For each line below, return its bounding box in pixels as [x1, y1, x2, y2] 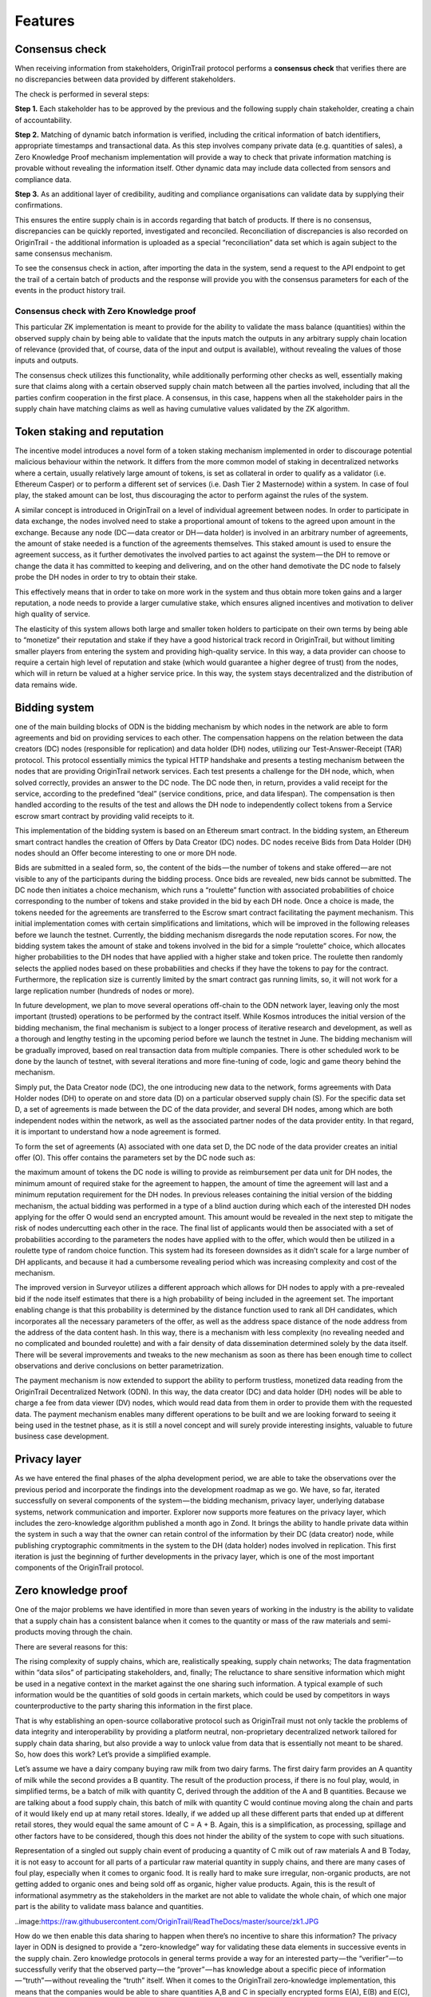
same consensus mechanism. [14, 248, 113, 258]
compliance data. [14, 174, 72, 184]
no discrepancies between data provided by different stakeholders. [14, 74, 235, 84]
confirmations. [14, 200, 63, 210]
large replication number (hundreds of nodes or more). [14, 986, 195, 995]
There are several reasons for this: [14, 1642, 128, 1651]
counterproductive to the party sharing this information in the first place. [14, 1701, 253, 1711]
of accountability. [14, 115, 72, 125]
